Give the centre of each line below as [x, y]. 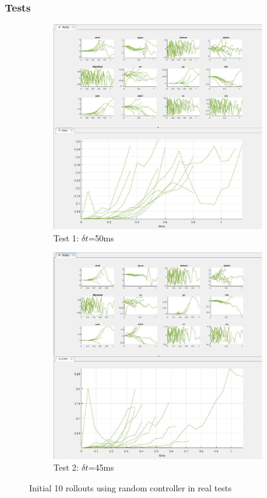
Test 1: [66, 237]
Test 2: [66, 467]
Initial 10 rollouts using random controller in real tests [130, 487]
